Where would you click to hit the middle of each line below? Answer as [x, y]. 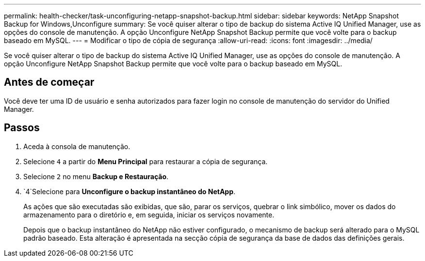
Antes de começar [49, 82]
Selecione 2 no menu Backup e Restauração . [96, 176]
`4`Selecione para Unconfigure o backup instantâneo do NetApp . [130, 191]
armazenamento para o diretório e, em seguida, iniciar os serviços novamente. [149, 215]
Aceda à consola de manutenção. [77, 146]
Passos [22, 128]
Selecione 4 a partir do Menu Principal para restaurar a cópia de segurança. [146, 161]
